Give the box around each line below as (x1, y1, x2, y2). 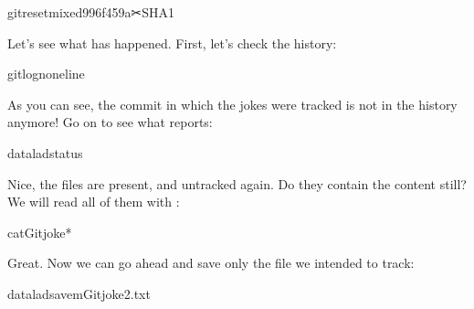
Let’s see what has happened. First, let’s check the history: (7, 33, 337, 52)
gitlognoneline (7, 64, 85, 83)
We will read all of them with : (7, 192, 180, 211)
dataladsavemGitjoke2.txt (7, 283, 151, 303)
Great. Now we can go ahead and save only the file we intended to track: (7, 253, 415, 272)
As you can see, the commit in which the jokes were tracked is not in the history (7, 94, 458, 113)
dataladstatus (7, 143, 83, 162)
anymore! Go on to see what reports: (7, 112, 213, 132)
